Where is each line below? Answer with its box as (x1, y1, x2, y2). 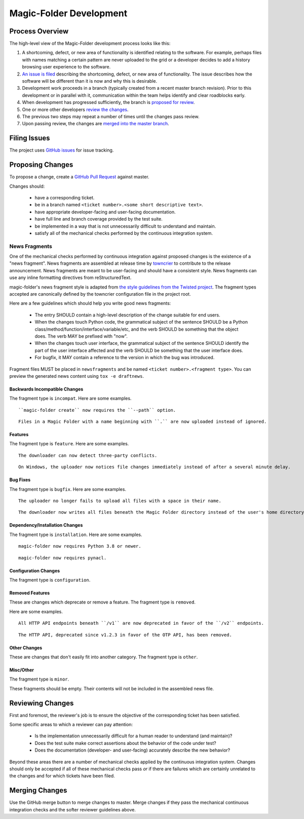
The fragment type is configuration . (9, 577, 91, 583)
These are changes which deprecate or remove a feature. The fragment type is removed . (9, 599, 196, 606)
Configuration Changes (9, 567, 60, 574)
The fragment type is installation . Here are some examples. (9, 531, 142, 538)
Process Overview (9, 27, 69, 35)
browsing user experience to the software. (22, 64, 111, 70)
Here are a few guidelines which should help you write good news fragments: (9, 300, 171, 306)
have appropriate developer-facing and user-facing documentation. (34, 208, 176, 215)
